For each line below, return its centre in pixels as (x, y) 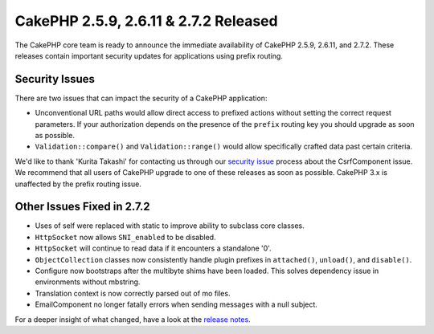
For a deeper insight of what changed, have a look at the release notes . (133, 319)
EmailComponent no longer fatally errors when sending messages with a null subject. (176, 304)
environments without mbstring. (88, 282)
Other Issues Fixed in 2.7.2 (82, 207)
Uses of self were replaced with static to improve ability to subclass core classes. (170, 226)
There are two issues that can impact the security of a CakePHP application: (141, 98)
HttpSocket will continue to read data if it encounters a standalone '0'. (154, 248)
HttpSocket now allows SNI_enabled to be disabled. (125, 237)
